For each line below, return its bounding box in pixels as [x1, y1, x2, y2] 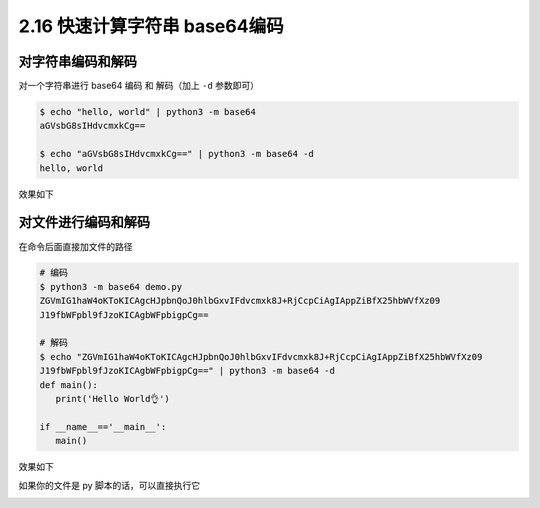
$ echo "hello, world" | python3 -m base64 [39, 106, 257, 118]
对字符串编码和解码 [18, 53, 137, 70]
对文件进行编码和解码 [18, 214, 150, 231]
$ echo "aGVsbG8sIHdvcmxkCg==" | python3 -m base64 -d [39, 148, 314, 160]
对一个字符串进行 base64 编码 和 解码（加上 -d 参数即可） [18, 80, 260, 92]
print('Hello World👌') [55, 393, 170, 404]
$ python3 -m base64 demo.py [39, 281, 183, 292]
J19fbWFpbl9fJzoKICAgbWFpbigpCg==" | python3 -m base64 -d [39, 365, 335, 377]
